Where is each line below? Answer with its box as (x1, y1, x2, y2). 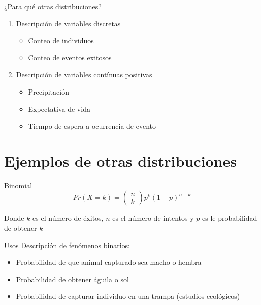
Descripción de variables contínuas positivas (16, 69, 152, 80)
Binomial (4, 179, 32, 190)
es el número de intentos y (112, 212, 194, 223)
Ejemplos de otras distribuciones (4, 150, 237, 171)
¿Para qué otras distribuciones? (4, 1, 102, 11)
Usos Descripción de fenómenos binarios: (4, 239, 130, 250)
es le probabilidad (202, 212, 257, 223)
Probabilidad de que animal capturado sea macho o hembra (16, 257, 202, 267)
